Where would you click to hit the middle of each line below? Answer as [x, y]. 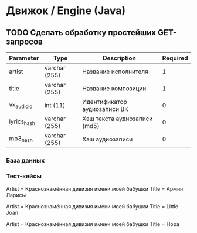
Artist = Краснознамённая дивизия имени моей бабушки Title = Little [92, 207]
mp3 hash [21, 139]
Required [175, 58]
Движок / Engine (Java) [66, 11]
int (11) [55, 105]
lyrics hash [22, 122]
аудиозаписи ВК [105, 109]
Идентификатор [104, 102]
